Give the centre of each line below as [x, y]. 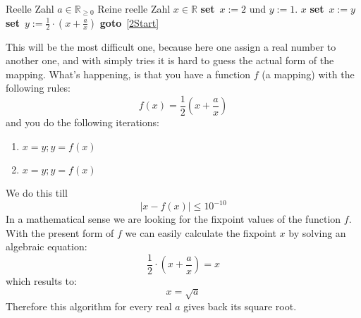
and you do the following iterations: [82, 122]
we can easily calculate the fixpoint [201, 232]
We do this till [37, 193]
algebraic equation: [47, 246]
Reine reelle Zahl [134, 8]
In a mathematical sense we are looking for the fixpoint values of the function [173, 219]
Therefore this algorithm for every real [89, 306]
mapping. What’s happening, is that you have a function [128, 74]
